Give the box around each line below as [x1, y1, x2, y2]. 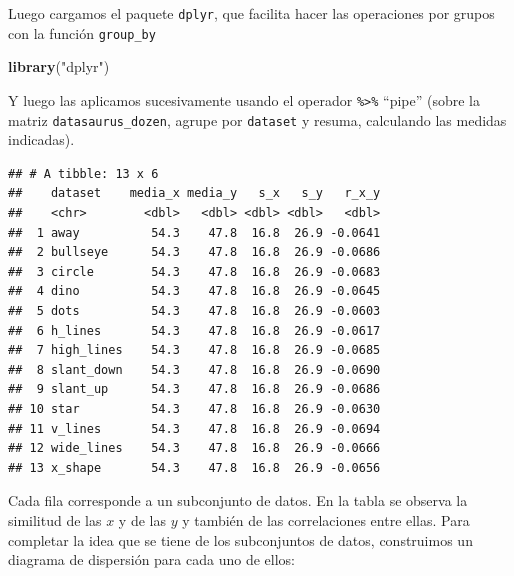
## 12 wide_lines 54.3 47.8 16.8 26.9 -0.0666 [8, 441, 381, 456]
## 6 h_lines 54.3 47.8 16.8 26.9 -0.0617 [8, 323, 381, 338]
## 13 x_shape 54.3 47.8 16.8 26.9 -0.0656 [8, 460, 381, 475]
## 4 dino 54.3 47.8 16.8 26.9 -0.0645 [8, 284, 381, 299]
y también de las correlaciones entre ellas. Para [182, 509, 470, 530]
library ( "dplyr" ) [8, 56, 110, 77]
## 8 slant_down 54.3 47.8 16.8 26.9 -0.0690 [8, 362, 381, 377]
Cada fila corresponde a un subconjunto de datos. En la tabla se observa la [8, 490, 468, 511]
